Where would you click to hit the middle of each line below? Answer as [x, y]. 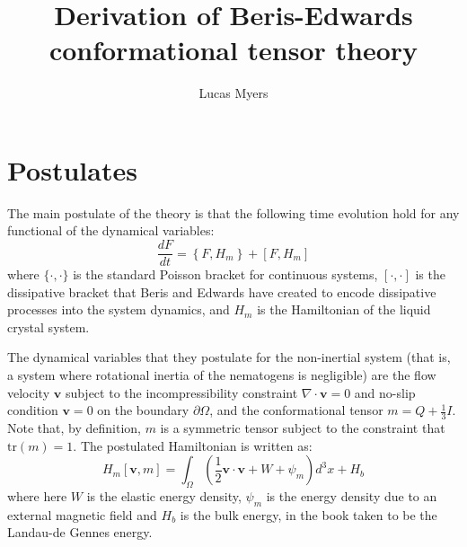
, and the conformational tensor [296, 410]
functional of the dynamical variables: [111, 230]
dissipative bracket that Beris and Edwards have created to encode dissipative [222, 291]
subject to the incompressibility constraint [181, 392]
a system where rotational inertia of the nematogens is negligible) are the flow [222, 375]
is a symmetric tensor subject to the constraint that [303, 428]
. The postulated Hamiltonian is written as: [193, 445]
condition [33, 410]
